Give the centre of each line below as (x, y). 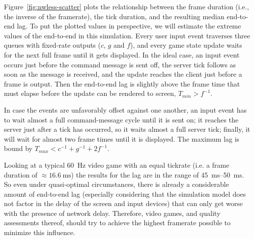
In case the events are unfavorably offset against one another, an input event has (125, 109)
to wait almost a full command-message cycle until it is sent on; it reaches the (121, 119)
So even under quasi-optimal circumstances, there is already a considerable (116, 184)
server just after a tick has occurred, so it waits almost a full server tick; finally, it (127, 129)
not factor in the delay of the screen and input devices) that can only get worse (124, 203)
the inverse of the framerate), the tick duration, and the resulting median (114, 16)
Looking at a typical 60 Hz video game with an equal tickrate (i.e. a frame (117, 164)
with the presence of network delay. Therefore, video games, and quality (112, 213)
